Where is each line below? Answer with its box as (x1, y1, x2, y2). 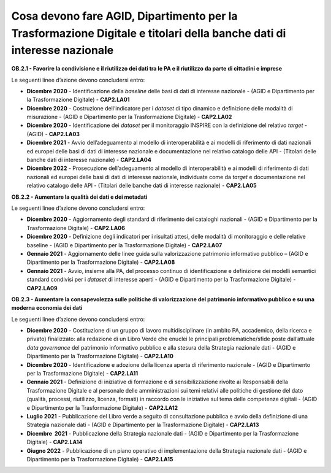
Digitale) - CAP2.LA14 (26, 439, 83, 446)
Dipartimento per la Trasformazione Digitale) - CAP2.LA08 (26, 258, 175, 266)
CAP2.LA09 (26, 284, 58, 291)
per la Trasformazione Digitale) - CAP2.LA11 (26, 370, 139, 377)
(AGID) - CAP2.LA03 (26, 130, 80, 137)
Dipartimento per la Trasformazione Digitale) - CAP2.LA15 (26, 455, 173, 463)
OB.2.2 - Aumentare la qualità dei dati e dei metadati (11, 193, 148, 201)
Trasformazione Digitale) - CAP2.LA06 (26, 224, 126, 231)
